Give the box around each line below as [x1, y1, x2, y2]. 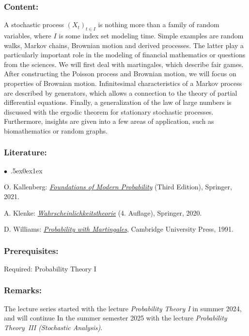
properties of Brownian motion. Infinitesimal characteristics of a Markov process [4, 78, 242, 88]
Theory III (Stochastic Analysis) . [4, 322, 103, 332]
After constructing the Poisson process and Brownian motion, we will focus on [4, 68, 236, 79]
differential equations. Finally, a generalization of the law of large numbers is [4, 97, 232, 107]
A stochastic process [4, 19, 64, 30]
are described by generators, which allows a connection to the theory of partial [4, 87, 237, 98]
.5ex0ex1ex [11, 165, 43, 175]
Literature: [4, 146, 47, 158]
